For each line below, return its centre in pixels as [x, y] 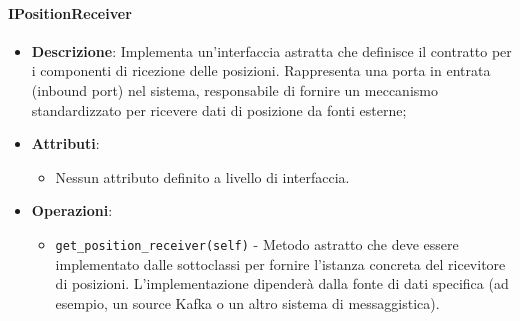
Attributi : [65, 143]
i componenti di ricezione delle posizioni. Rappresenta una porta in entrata [261, 70]
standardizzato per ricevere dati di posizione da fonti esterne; [219, 109]
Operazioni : [72, 210]
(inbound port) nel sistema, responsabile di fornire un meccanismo [234, 89]
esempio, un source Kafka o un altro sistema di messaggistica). [247, 302]
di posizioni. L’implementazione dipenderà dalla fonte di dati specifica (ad [282, 283]
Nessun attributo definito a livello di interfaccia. [202, 176]
